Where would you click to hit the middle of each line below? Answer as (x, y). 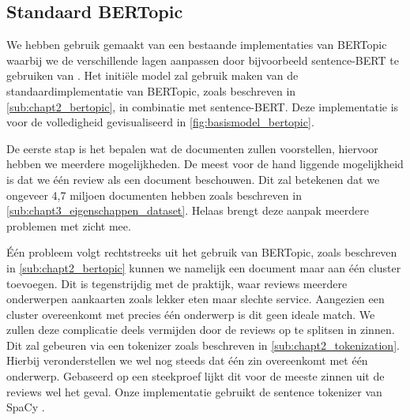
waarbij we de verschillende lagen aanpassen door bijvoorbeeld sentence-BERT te (203, 60)
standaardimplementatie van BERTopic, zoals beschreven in (151, 90)
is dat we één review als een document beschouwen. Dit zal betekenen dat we (193, 179)
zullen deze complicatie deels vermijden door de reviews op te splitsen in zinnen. (201, 330)
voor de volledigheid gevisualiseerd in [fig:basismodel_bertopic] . (160, 122)
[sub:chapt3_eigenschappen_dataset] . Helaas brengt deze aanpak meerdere (188, 210)
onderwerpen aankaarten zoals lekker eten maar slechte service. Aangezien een (196, 299)
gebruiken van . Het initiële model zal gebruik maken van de (152, 75)
